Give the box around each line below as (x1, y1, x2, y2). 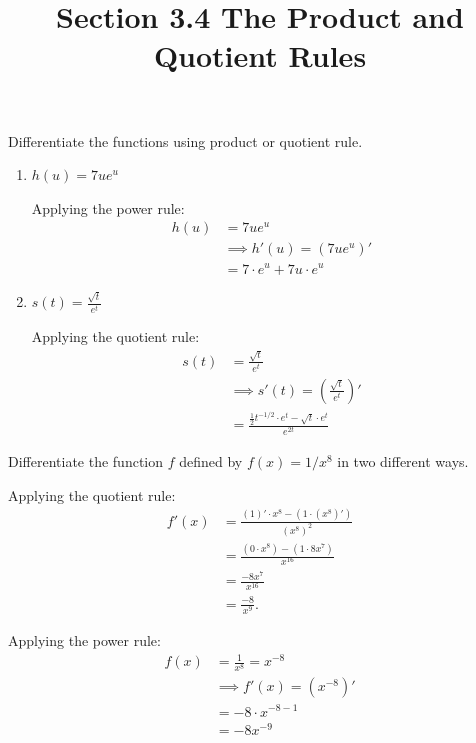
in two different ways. (337, 451, 469, 472)
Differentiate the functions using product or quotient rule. (8, 130, 363, 151)
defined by (179, 451, 243, 472)
